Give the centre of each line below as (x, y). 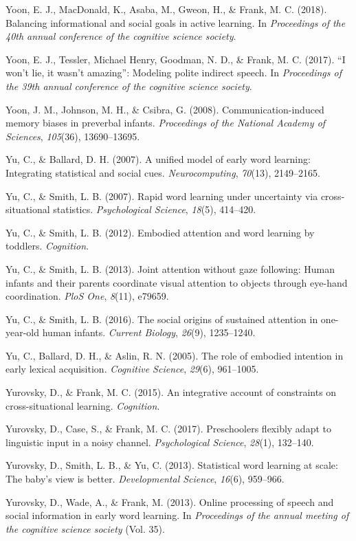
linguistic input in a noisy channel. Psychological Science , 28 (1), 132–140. (160, 442)
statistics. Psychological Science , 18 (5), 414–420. (155, 209)
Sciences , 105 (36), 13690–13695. (73, 136)
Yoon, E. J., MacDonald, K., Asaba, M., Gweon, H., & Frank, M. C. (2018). (166, 9)
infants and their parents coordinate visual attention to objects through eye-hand (177, 282)
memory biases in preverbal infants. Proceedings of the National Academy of (166, 123)
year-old (23, 332)
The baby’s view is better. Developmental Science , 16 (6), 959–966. (145, 479)
